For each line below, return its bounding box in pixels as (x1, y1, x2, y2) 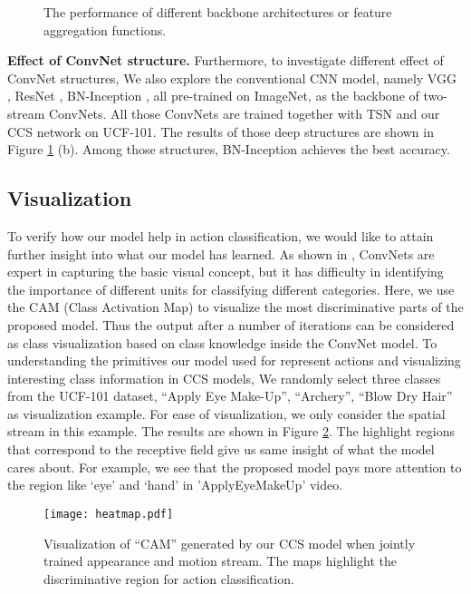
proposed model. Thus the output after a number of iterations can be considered (7, 315, 455, 334)
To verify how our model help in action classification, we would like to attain (7, 226, 434, 245)
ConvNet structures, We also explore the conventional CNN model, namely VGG (7, 68, 457, 87)
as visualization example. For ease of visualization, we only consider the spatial (7, 404, 446, 423)
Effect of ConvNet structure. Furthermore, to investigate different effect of (7, 51, 444, 70)
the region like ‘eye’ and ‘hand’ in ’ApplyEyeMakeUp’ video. (7, 475, 343, 494)
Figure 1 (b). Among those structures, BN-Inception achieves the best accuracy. (7, 140, 450, 159)
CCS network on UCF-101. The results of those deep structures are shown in (7, 122, 434, 141)
